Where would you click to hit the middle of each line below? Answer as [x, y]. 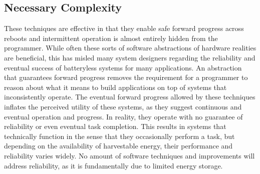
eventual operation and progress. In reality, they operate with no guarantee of [123, 116]
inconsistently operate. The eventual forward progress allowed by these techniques [130, 97]
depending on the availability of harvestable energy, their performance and [118, 146]
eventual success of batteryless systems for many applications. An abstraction [123, 67]
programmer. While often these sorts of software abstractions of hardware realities [130, 48]
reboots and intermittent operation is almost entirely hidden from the [111, 38]
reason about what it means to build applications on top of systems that [115, 87]
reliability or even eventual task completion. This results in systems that [115, 126]
